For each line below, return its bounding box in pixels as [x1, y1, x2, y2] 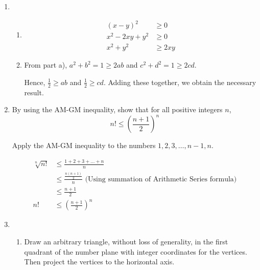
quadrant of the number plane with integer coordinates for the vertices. [24, 246, 247, 257]
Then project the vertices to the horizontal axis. [24, 256, 175, 267]
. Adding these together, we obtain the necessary [103, 76, 256, 87]
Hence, [24, 76, 45, 87]
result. [24, 87, 44, 97]
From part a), [24, 59, 67, 70]
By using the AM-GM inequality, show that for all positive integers [12, 104, 223, 115]
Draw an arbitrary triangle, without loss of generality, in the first [24, 236, 228, 247]
